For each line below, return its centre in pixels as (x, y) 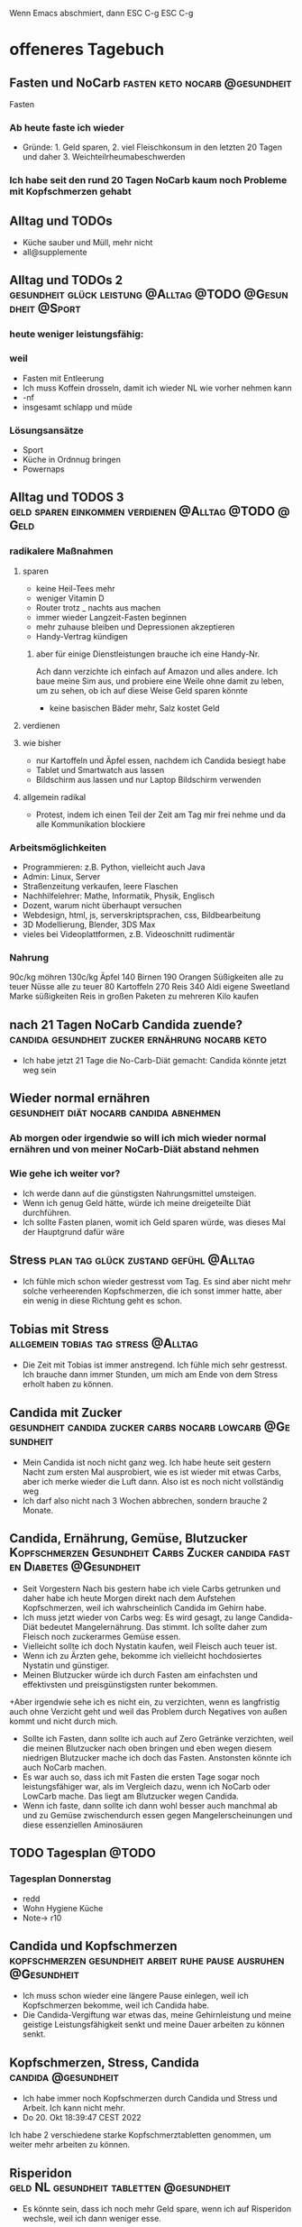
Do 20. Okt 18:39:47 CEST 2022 (82, 2118)
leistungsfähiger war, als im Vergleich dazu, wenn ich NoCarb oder (146, 1786)
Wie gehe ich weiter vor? (65, 1173)
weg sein (39, 1070)
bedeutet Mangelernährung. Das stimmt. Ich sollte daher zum (153, 1626)
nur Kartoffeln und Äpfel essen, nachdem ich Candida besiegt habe (161, 760)
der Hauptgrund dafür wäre (73, 1231)
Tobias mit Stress (59, 1329)
